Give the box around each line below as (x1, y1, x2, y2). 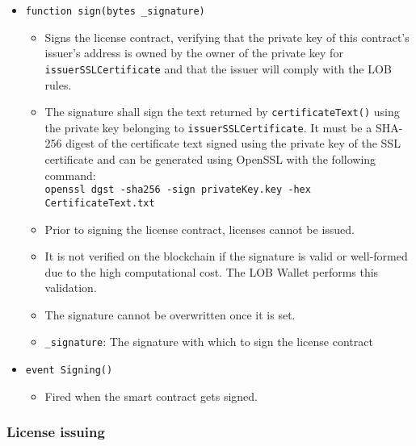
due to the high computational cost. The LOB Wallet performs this (44, 263, 379, 280)
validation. (44, 279, 97, 296)
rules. (44, 76, 72, 93)
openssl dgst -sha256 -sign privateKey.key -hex (44, 184, 311, 196)
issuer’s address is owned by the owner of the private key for (44, 44, 343, 61)
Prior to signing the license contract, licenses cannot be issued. (44, 220, 355, 237)
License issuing (6, 422, 105, 442)
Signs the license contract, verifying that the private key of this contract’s (44, 28, 410, 45)
